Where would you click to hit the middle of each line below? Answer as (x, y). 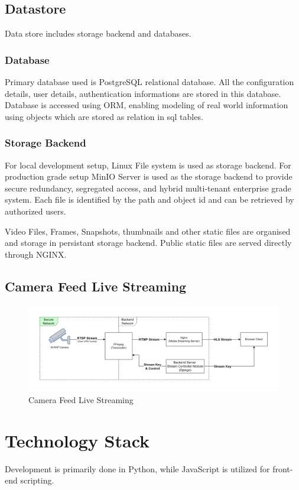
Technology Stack (77, 440)
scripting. (37, 480)
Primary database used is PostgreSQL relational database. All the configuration (149, 82)
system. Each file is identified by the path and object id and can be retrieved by (149, 199)
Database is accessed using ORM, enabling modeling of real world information (147, 105)
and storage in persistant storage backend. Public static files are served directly (148, 243)
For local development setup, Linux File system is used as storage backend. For (148, 165)
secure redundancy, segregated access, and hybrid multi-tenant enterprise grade (148, 188)
